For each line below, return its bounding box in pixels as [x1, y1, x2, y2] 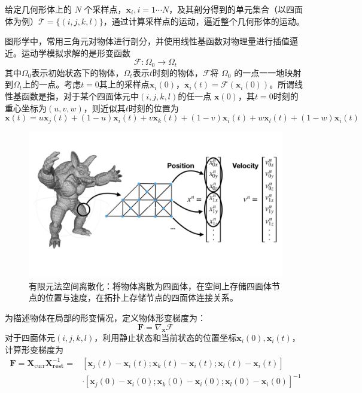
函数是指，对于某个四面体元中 [21, 90, 139, 102]
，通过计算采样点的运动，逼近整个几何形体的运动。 [103, 14, 305, 27]
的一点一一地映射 [234, 66, 302, 78]
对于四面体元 [5, 331, 55, 344]
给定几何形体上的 [5, 3, 72, 15]
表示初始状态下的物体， [31, 66, 124, 78]
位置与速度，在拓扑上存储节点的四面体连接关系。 [45, 291, 238, 304]
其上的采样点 [99, 78, 150, 90]
